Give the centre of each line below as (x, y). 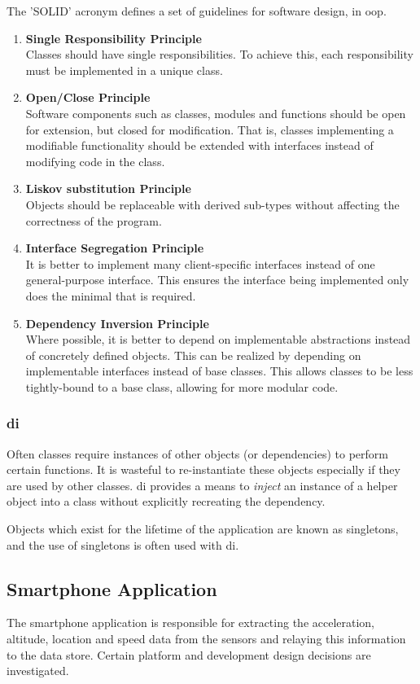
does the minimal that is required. (111, 295)
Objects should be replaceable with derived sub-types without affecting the (212, 204)
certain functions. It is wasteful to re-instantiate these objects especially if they (203, 469)
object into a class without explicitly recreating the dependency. (166, 501)
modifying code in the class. (95, 161)
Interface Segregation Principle (115, 248)
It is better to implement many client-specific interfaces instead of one (200, 263)
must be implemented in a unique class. (124, 70)
